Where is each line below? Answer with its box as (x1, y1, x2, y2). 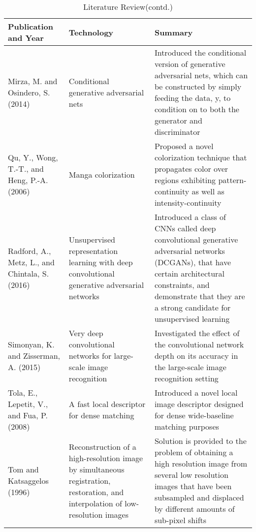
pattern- (218, 174, 247, 186)
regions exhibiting (154, 174, 216, 186)
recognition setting (154, 373, 219, 384)
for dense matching (68, 409, 134, 421)
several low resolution (154, 469, 228, 480)
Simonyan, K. (8, 339, 55, 350)
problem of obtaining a (154, 446, 233, 458)
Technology (68, 26, 114, 38)
